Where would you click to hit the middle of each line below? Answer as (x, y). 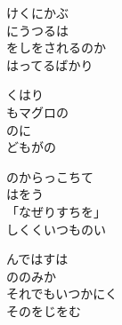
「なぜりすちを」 (56, 211)
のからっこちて (50, 176)
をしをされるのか (56, 48)
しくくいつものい (56, 229)
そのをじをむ (44, 310)
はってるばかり (50, 64)
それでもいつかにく (62, 293)
